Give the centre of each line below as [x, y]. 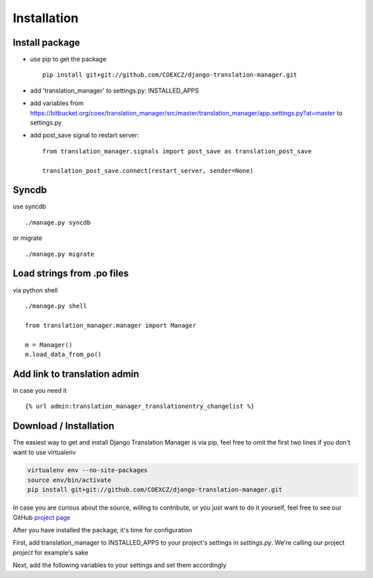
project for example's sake [51, 552]
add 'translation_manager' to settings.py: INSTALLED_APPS [115, 91]
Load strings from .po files [71, 273]
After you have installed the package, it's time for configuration [103, 530]
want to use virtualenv [44, 452]
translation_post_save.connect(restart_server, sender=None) [148, 170]
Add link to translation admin [76, 374]
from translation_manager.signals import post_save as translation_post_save [177, 151]
